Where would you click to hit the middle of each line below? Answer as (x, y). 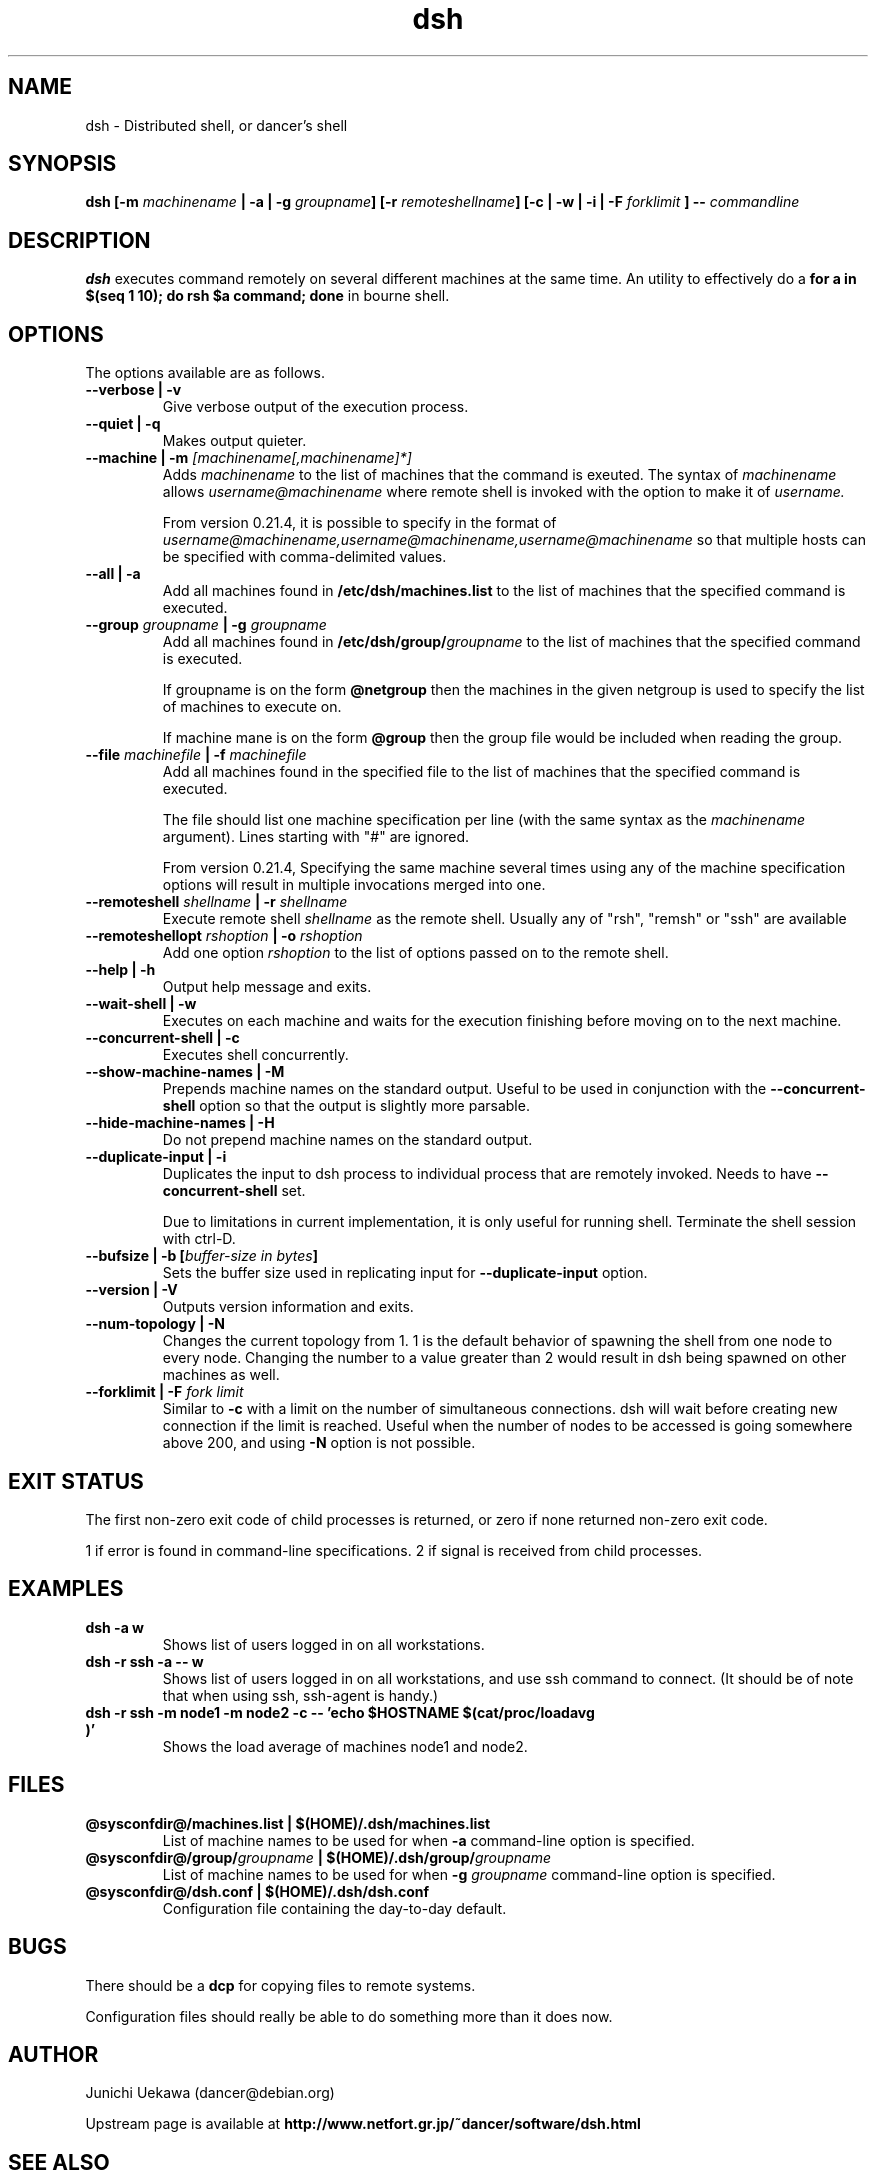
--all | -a (113, 574)
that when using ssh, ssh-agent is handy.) (300, 1695)
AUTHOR (53, 2054)
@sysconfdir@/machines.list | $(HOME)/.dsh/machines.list (288, 1823)
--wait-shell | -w (141, 1004)
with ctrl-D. (199, 1239)
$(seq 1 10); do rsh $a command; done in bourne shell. (267, 296)
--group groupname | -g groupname (206, 625)
